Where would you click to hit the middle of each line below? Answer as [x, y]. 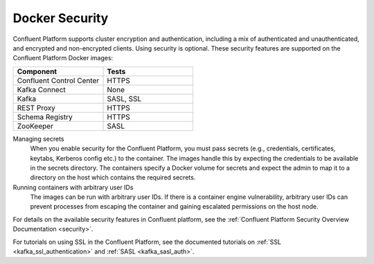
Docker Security [61, 18]
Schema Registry [45, 116]
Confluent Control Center [58, 80]
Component [37, 71]
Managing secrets [38, 139]
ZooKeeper [35, 126]
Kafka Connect [41, 89]
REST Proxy [36, 107]
